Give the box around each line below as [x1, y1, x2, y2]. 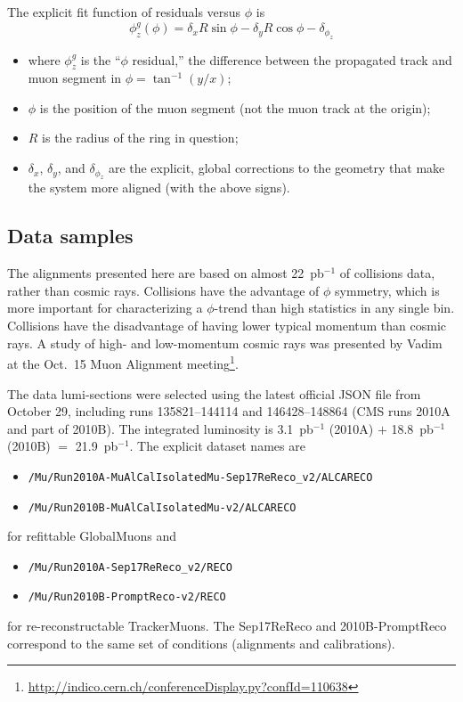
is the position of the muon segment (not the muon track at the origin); [39, 98, 431, 117]
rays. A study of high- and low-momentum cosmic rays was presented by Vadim [7, 333, 443, 352]
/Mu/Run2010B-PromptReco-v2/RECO [28, 591, 226, 604]
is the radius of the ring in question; [42, 128, 239, 147]
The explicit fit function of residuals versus [7, 3, 241, 20]
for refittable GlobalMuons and [7, 526, 177, 545]
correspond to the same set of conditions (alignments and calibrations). [7, 633, 395, 652]
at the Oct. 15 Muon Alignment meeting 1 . [7, 352, 239, 372]
